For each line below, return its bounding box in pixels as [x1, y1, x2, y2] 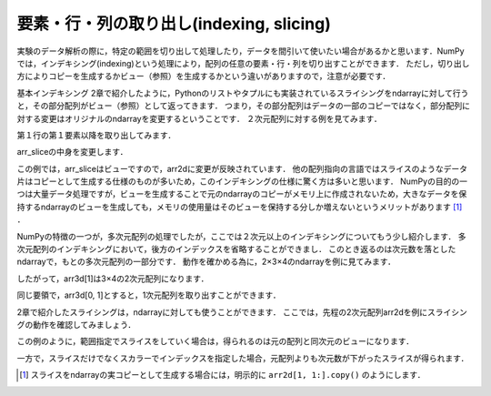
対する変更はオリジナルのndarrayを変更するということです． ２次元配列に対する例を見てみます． [16, 113, 382, 124]
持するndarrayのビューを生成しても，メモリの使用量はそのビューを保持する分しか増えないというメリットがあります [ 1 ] [16, 201, 463, 212]
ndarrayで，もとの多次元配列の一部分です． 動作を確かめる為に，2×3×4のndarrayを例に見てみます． [16, 256, 396, 268]
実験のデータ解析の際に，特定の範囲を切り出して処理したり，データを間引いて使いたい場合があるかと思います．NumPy [16, 46, 465, 56]
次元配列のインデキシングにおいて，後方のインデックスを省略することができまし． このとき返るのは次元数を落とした [16, 244, 456, 255]
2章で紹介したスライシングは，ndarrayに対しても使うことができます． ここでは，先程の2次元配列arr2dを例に [16, 306, 428, 318]
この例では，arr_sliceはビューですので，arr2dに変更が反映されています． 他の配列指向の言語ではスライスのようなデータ [16, 163, 468, 174]
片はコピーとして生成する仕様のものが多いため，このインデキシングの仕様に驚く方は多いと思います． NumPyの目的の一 [16, 176, 468, 187]
